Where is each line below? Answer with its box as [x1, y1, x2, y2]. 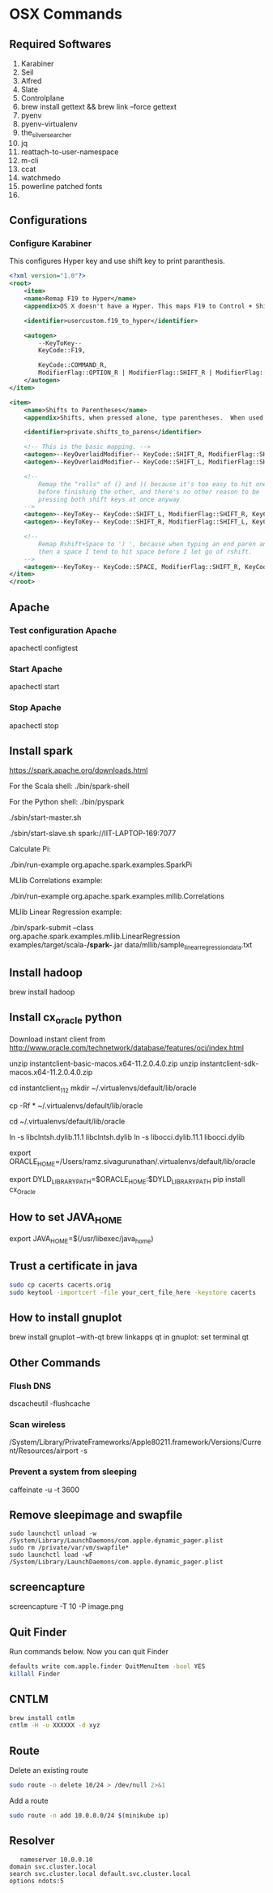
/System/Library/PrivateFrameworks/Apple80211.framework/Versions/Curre [9, 1438, 262, 1447]
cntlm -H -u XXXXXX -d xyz [9, 1722, 100, 1730]
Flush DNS [9, 1380, 52, 1391]
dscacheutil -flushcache [9, 1398, 91, 1408]
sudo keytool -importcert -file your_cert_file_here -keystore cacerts [9, 1288, 256, 1296]
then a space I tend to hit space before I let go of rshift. [38, 547, 253, 556]
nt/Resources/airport [9, 1446, 79, 1455]
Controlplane [20, 93, 65, 102]
